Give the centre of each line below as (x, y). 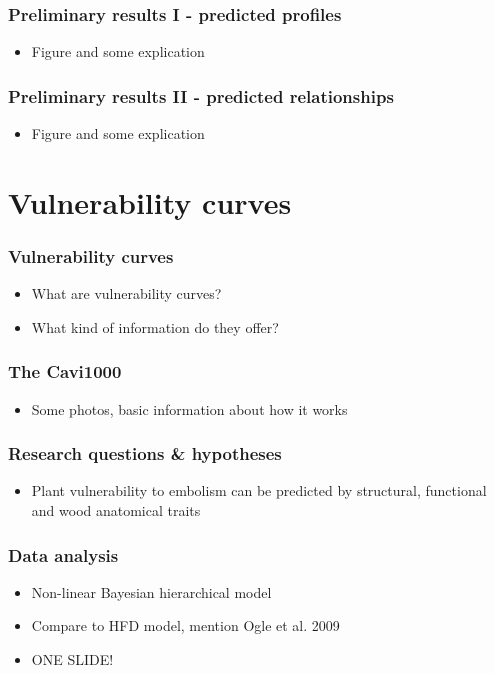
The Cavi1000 (65, 371)
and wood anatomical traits (116, 510)
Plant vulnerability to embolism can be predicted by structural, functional (259, 490)
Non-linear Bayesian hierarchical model (151, 591)
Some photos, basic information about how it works (189, 408)
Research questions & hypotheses (145, 453)
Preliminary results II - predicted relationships (201, 95)
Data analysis (63, 554)
